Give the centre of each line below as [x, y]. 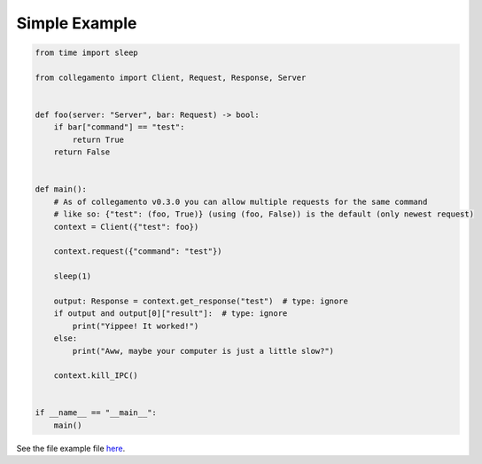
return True [98, 139]
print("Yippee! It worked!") [136, 326]
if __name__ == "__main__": [96, 413]
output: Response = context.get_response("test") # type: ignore [201, 301]
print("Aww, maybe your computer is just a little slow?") [203, 351]
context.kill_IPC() [96, 376]
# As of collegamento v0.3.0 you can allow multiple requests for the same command [241, 201]
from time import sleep [87, 53]
